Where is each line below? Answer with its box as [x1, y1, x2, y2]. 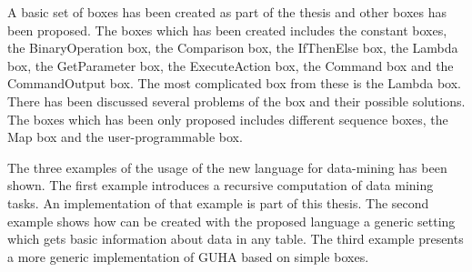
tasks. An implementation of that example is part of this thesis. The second [7, 193, 429, 212]
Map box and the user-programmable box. [7, 127, 243, 146]
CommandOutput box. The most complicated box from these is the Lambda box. [7, 74, 462, 93]
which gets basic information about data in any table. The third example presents [7, 229, 464, 248]
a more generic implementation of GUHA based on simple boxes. [7, 247, 369, 266]
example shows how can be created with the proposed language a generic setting [7, 211, 456, 230]
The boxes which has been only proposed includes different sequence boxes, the [7, 109, 448, 128]
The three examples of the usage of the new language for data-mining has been [7, 157, 447, 176]
